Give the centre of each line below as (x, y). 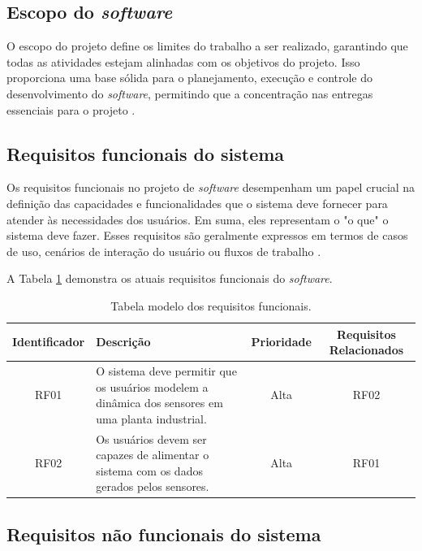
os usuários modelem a (152, 386)
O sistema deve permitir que (166, 370)
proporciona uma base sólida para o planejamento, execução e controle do (190, 78)
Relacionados (366, 350)
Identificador (49, 342)
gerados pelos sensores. (153, 486)
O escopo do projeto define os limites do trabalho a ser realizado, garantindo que (207, 46)
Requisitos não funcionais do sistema (164, 534)
